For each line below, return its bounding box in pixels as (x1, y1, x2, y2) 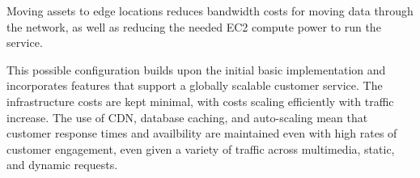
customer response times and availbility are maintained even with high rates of (6, 125, 397, 142)
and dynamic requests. (6, 156, 118, 173)
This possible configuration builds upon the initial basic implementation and (6, 61, 386, 78)
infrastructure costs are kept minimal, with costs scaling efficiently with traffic (6, 92, 394, 109)
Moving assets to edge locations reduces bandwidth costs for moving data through (6, 2, 414, 19)
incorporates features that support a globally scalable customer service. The (6, 77, 383, 94)
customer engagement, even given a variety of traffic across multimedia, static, (6, 140, 395, 157)
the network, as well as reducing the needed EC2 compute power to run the (6, 18, 381, 35)
